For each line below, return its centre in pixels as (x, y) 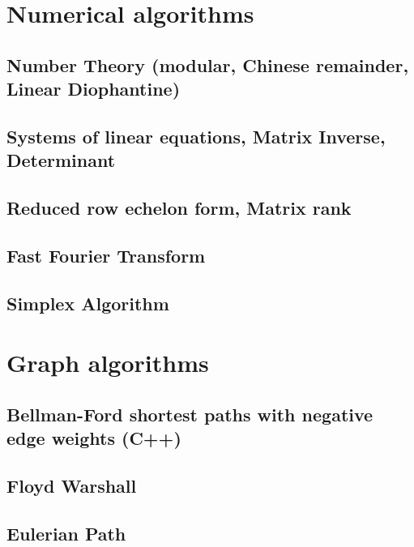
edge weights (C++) (94, 438)
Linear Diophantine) (94, 89)
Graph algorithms (108, 363)
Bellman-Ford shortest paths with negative (190, 414)
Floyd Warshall (72, 485)
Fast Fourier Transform (106, 255)
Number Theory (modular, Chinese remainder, (208, 64)
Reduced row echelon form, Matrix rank (179, 208)
